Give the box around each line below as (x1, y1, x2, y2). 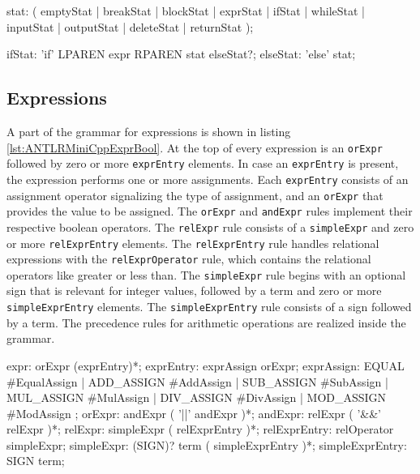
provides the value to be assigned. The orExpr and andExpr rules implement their (6, 203, 413, 220)
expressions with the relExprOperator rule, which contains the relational (6, 250, 371, 267)
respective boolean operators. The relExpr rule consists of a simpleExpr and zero (6, 218, 414, 235)
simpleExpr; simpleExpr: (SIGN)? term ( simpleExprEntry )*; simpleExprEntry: (6, 436, 407, 453)
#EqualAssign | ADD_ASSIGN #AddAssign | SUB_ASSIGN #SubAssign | (6, 373, 388, 390)
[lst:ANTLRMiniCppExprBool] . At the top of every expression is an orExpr (6, 139, 383, 156)
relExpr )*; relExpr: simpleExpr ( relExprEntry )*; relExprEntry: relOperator (6, 421, 394, 438)
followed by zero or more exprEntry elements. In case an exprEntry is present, (6, 155, 399, 172)
